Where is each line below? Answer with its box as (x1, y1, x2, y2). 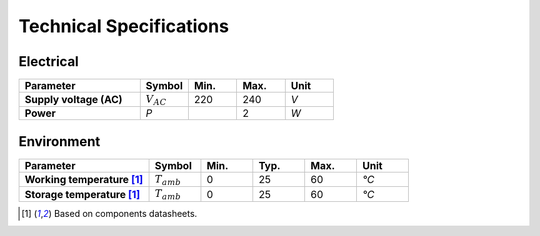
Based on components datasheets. (53, 207, 198, 219)
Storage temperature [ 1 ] (24, 187, 141, 201)
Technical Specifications (18, 15, 230, 37)
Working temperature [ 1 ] (24, 173, 144, 187)
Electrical (18, 53, 79, 70)
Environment (18, 133, 101, 150)
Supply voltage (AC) (24, 93, 123, 107)
